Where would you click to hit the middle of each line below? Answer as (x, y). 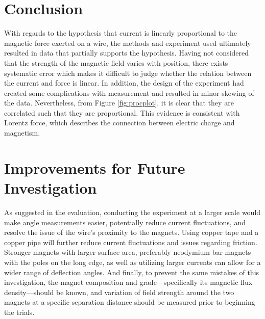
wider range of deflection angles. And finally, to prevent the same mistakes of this (132, 272)
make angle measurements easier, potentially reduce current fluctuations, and (125, 222)
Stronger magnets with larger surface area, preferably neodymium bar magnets (128, 252)
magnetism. (22, 133)
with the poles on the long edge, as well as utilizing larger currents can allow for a (132, 262)
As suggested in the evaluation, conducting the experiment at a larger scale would (132, 212)
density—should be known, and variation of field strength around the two (119, 292)
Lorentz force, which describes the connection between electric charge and (119, 123)
